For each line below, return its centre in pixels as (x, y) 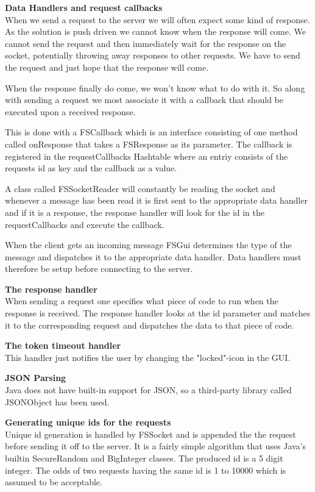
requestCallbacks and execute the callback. (85, 224)
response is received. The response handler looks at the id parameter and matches (158, 313)
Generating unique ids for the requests (88, 422)
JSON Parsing (36, 378)
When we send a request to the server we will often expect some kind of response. (157, 19)
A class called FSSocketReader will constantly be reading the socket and (140, 188)
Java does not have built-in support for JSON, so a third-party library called (148, 390)
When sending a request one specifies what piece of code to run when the (142, 301)
